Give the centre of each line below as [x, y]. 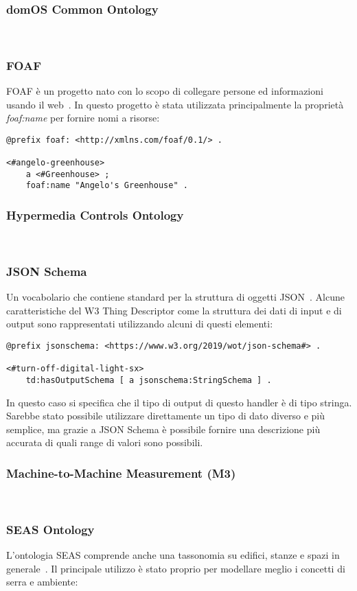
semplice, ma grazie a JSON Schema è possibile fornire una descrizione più [163, 429]
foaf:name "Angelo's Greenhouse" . [107, 186]
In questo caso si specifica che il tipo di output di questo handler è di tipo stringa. [179, 402]
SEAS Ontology [50, 529]
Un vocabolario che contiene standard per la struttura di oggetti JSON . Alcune [175, 297]
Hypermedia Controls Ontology [95, 215]
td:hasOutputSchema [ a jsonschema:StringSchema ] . [149, 380]
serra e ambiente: [42, 582]
